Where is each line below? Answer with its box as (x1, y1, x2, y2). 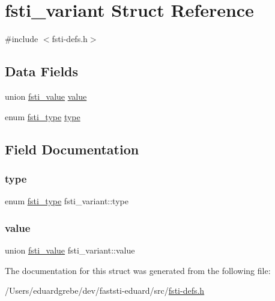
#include (5, 32, 38, 45)
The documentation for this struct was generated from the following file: (5, 264, 271, 276)
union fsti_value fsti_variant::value (5, 243, 135, 256)
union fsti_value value (5, 90, 87, 102)
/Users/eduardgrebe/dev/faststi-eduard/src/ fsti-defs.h (5, 284, 205, 297)
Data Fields (5, 62, 79, 81)
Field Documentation (5, 139, 139, 158)
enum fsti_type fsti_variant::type (5, 195, 128, 207)
